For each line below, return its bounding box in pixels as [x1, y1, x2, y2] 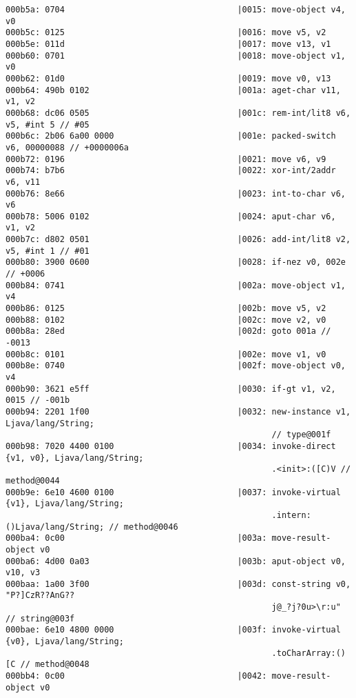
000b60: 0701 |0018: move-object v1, [6, 50, 346, 61]
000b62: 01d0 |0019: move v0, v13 [6, 73, 331, 83]
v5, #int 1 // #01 [6, 246, 90, 256]
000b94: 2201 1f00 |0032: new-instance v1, [6, 406, 351, 417]
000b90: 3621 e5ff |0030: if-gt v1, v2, [6, 383, 336, 394]
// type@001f [271, 430, 331, 440]
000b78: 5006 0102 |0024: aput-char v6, [6, 211, 336, 221]
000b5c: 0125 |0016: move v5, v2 [6, 28, 326, 38]
